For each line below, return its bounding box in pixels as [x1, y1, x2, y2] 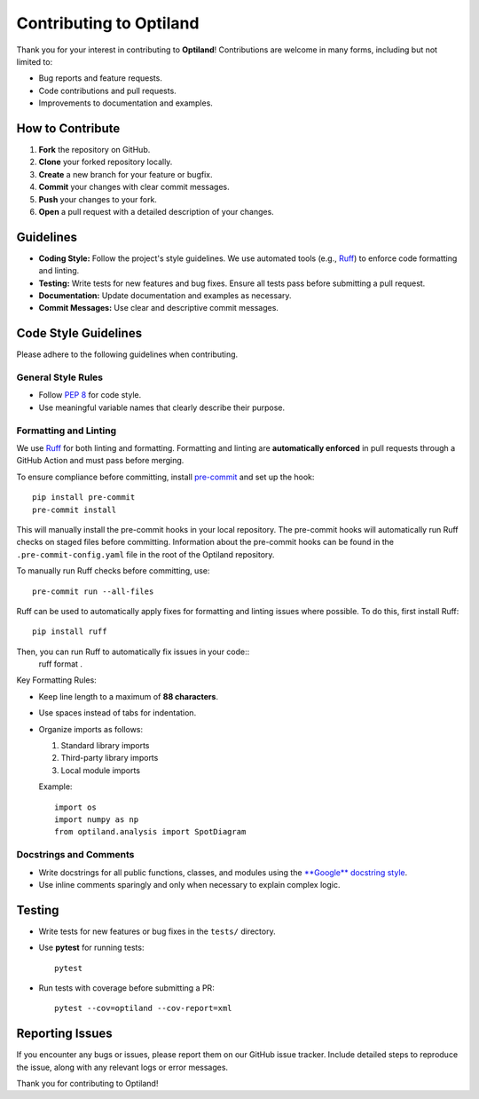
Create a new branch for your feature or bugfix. [38, 169, 213, 179]
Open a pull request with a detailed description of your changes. [38, 206, 274, 217]
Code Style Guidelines [16, 326, 142, 341]
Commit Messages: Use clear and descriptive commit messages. [38, 303, 279, 313]
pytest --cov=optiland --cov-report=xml [54, 1003, 232, 1014]
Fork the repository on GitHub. [38, 145, 151, 155]
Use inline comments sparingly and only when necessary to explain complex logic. [38, 879, 341, 889]
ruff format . [38, 659, 83, 669]
